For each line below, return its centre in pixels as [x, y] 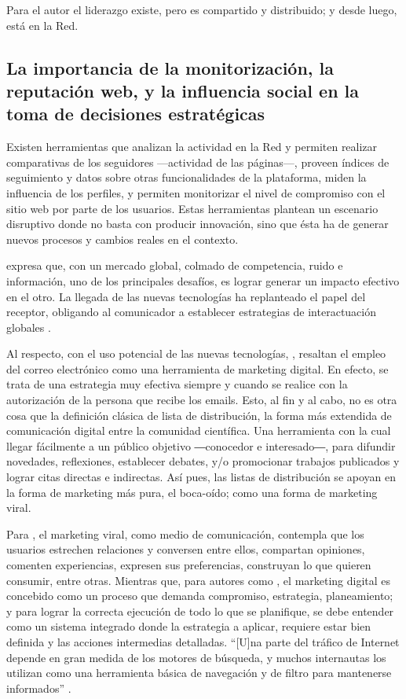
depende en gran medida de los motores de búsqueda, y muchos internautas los [196, 657]
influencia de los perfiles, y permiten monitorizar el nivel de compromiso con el [196, 192]
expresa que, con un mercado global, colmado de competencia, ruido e [175, 265]
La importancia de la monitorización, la [170, 67]
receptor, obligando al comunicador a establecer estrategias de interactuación [192, 312]
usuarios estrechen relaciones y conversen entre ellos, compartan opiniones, [186, 549]
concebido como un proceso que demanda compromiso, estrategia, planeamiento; [200, 596]
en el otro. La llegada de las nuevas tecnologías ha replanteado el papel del [186, 296]
